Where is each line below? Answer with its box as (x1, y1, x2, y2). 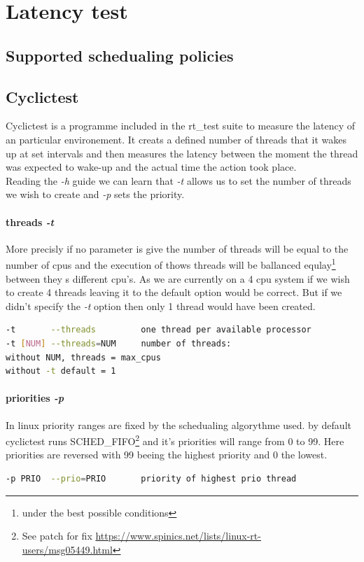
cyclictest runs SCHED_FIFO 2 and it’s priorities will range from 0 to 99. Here (6, 432, 344, 448)
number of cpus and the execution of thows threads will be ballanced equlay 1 (6, 255, 336, 272)
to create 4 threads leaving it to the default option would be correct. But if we (6, 285, 342, 300)
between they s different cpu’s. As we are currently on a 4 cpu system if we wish (6, 271, 350, 286)
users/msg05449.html (22, 542, 113, 556)
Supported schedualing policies (6, 44, 234, 66)
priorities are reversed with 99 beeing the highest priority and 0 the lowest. (6, 447, 328, 462)
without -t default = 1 (6, 366, 116, 377)
